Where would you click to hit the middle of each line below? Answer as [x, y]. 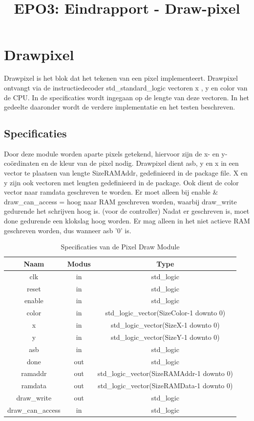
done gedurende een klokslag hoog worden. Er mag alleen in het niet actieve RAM [127, 221]
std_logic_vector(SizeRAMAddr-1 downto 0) [165, 373]
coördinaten [22, 163]
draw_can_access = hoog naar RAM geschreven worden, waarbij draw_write [120, 201]
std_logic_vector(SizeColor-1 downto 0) [165, 313]
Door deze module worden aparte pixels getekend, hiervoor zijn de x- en [112, 153]
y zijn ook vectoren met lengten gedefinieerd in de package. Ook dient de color [121, 182]
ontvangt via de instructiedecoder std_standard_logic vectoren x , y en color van [126, 87]
